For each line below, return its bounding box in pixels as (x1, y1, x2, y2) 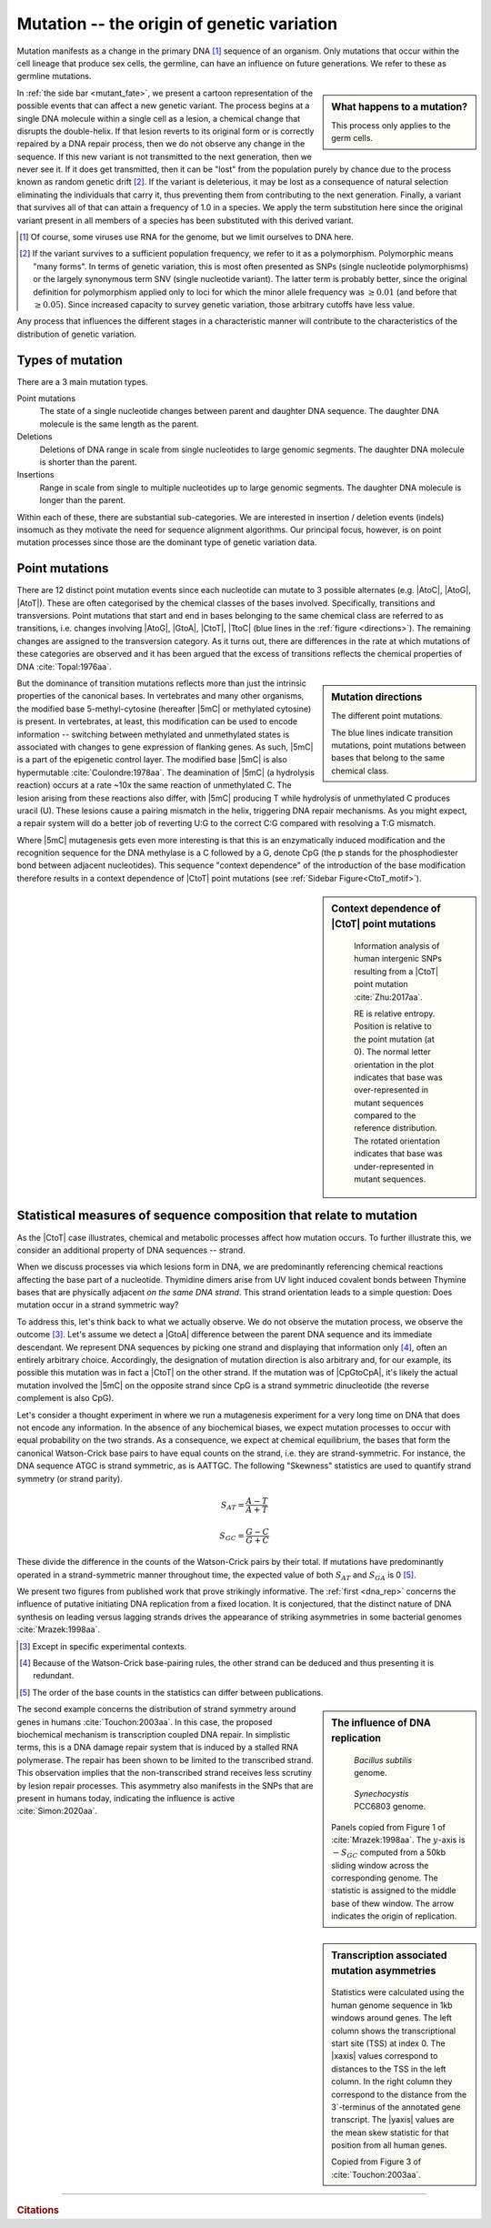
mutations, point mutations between (331, 740, 466, 751)
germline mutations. (16, 71, 92, 82)
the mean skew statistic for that (331, 2127, 449, 2138)
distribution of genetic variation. (16, 328, 136, 339)
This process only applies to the (331, 119, 451, 131)
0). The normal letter (354, 1046, 431, 1057)
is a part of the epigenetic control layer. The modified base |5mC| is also (16, 754, 288, 765)
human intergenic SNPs (354, 953, 443, 964)
